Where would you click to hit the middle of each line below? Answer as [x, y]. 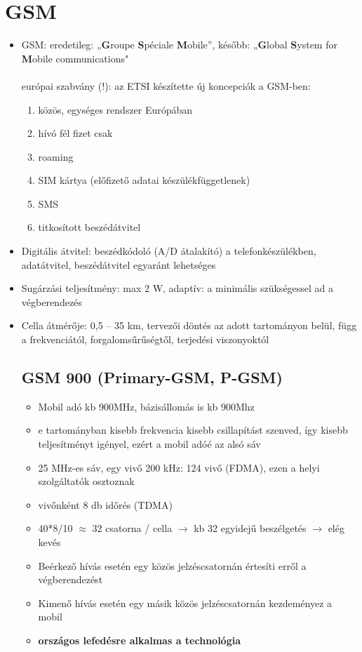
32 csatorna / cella [132, 528]
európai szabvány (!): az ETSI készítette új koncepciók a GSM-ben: [166, 85]
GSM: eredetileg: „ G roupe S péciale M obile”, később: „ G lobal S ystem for [179, 45]
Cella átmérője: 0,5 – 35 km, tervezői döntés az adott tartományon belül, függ [189, 325]
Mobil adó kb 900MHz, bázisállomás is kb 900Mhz [146, 406]
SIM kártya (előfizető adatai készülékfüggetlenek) [144, 180]
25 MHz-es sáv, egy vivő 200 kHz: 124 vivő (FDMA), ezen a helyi [179, 467]
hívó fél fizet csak [75, 133]
